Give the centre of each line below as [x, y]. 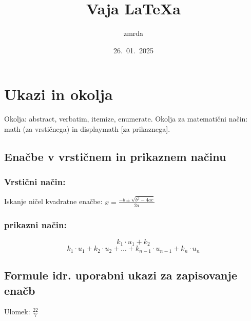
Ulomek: [17, 312]
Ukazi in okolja [59, 94]
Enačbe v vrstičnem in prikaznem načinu [115, 156]
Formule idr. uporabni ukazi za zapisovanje [121, 275]
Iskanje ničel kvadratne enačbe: [53, 201]
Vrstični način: [35, 182]
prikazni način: [35, 224]
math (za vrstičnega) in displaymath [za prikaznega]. [87, 128]
